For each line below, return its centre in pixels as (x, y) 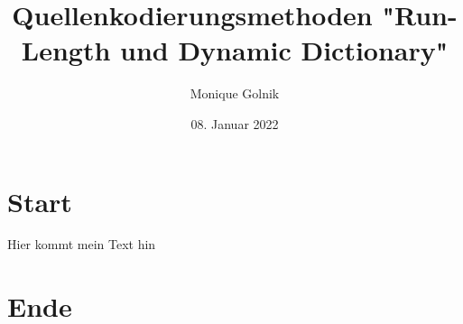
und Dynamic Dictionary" (284, 50)
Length (66, 50)
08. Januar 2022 (235, 123)
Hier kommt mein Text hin (82, 244)
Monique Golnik (235, 93)
